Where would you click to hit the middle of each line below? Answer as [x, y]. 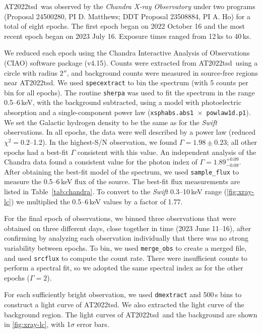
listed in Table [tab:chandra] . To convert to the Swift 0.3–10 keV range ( [116, 191]
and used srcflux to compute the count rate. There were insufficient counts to [126, 258]
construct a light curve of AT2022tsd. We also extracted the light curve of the [124, 304]
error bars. [93, 324]
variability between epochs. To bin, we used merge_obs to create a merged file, [125, 247]
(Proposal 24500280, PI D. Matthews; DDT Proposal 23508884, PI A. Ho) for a [127, 16]
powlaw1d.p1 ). [228, 112]
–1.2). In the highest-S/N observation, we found [104, 142]
